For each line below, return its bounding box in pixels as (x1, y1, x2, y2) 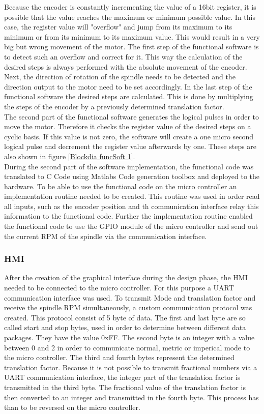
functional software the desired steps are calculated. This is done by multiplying (4, 91, 253, 102)
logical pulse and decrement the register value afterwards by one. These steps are (4, 141, 257, 152)
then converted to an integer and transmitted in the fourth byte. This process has (4, 392, 259, 402)
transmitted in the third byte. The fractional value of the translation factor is (4, 382, 246, 392)
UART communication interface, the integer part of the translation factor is (4, 372, 241, 382)
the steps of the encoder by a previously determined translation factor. (4, 101, 224, 111)
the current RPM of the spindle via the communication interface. (4, 230, 207, 241)
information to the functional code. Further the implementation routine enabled (4, 211, 253, 221)
